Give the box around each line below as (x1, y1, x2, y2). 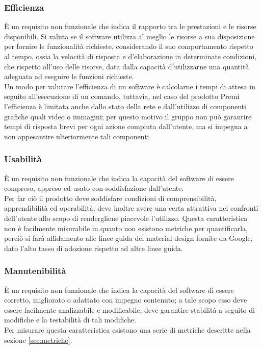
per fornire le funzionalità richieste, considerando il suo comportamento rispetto (4, 41, 253, 52)
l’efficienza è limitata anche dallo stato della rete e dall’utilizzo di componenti (4, 101, 246, 111)
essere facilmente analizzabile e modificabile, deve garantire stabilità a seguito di (4, 304, 255, 315)
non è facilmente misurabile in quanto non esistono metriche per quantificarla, (4, 222, 248, 233)
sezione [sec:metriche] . (4, 334, 72, 345)
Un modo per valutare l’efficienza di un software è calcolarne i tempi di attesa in (4, 81, 255, 91)
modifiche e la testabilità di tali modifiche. (4, 314, 137, 325)
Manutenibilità (4, 264, 66, 277)
